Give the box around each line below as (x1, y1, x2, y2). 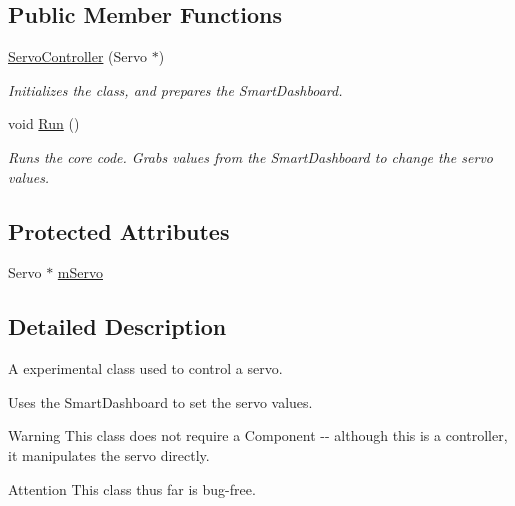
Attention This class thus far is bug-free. (8, 478, 256, 499)
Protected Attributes (8, 215, 230, 246)
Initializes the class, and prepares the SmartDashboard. (8, 79, 343, 100)
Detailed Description (8, 311, 227, 342)
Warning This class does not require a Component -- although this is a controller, (8, 425, 508, 446)
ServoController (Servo (8, 46, 148, 67)
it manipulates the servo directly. (8, 444, 210, 465)
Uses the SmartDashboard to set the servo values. (8, 391, 313, 412)
